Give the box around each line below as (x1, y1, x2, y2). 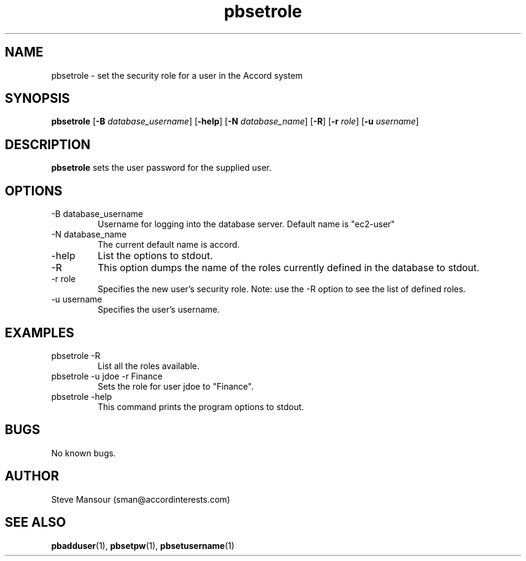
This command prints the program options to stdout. (97, 401, 304, 412)
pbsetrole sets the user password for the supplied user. (51, 162, 272, 173)
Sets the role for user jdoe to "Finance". (97, 381, 254, 391)
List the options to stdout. (97, 250, 213, 262)
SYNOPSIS (5, 91, 70, 106)
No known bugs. (51, 447, 116, 458)
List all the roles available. (97, 360, 199, 371)
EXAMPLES (5, 325, 74, 340)
